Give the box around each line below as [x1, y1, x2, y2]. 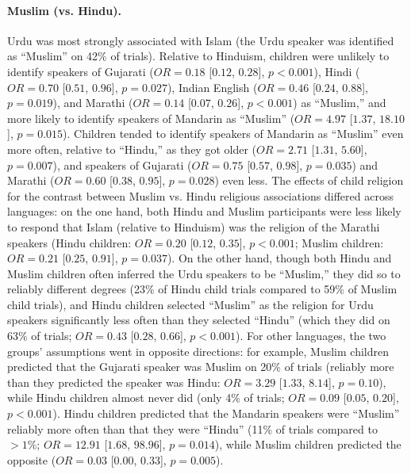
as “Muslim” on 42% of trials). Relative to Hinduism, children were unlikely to [7, 48, 390, 64]
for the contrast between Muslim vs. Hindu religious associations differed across [7, 187, 394, 204]
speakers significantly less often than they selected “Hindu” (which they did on [7, 312, 390, 328]
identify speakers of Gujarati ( [7, 63, 154, 79]
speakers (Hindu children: [7, 234, 132, 250]
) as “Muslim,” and [293, 94, 386, 111]
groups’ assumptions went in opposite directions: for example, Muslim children [7, 342, 389, 359]
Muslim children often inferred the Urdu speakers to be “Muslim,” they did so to [7, 265, 401, 281]
